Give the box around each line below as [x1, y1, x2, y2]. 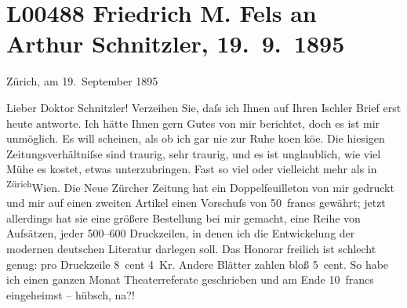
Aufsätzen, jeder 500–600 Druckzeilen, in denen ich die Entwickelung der [6, 225, 355, 241]
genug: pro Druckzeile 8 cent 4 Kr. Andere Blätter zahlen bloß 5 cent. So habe [6, 255, 389, 272]
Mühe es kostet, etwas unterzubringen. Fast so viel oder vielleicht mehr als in [6, 161, 377, 177]
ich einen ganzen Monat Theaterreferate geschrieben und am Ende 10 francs [6, 271, 374, 288]
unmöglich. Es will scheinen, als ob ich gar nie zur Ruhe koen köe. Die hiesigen [6, 130, 385, 147]
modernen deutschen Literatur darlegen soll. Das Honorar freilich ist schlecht [6, 240, 376, 256]
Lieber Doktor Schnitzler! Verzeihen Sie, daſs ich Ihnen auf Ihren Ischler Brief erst [6, 99, 402, 115]
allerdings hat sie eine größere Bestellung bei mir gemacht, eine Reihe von [6, 209, 361, 226]
